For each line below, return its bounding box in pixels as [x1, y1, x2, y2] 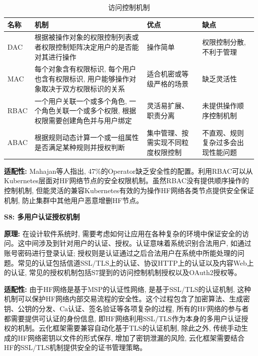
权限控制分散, [202, 37, 246, 47]
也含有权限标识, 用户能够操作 [34, 73, 129, 84]
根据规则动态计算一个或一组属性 [34, 132, 139, 142]
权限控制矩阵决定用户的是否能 [41, 42, 139, 52]
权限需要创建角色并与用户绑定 [34, 115, 132, 125]
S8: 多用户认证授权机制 [4, 212, 80, 222]
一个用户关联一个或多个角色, [34, 95, 127, 106]
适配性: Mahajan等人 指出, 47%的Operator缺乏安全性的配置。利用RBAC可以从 [4, 165, 253, 176]
